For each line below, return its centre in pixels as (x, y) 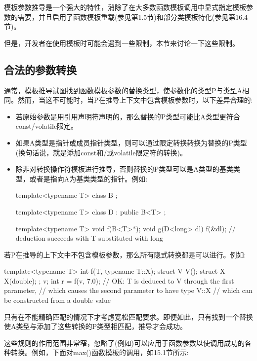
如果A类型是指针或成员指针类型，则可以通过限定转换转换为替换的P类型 (131, 142)
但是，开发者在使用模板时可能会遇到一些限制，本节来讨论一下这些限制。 (122, 43)
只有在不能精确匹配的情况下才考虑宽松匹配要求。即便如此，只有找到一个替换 (128, 316)
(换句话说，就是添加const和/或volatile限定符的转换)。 (101, 152)
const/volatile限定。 (47, 126)
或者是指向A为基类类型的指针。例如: (88, 178)
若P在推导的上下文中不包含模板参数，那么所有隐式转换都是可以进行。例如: (125, 254)
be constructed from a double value (57, 300)
